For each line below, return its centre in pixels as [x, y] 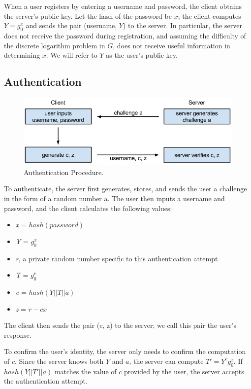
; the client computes [209, 16]
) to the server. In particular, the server [183, 25]
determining [22, 55]
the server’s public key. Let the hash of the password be [88, 16]
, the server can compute [166, 361]
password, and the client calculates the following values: [88, 208]
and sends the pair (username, [71, 25]
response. [18, 335]
